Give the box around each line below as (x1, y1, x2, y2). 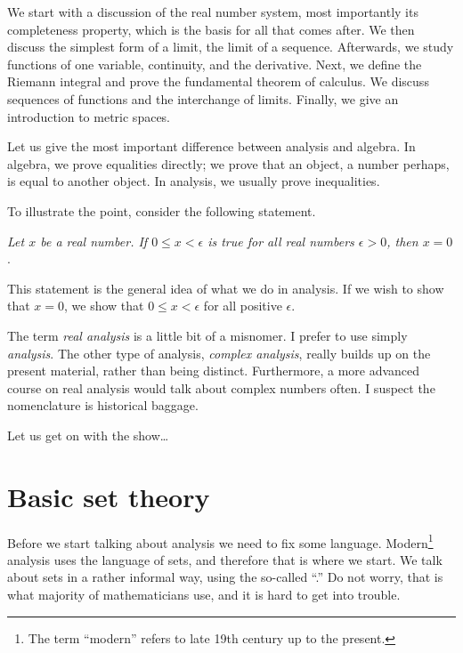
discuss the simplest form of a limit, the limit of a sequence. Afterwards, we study (7, 37, 454, 56)
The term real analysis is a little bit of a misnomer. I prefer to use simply (7, 326, 408, 344)
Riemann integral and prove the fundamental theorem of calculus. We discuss (7, 72, 429, 91)
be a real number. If (40, 231, 148, 250)
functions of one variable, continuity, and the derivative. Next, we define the (7, 54, 422, 73)
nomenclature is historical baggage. (7, 396, 199, 415)
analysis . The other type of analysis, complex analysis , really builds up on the (7, 343, 431, 362)
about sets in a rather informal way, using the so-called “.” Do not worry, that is (7, 568, 443, 586)
